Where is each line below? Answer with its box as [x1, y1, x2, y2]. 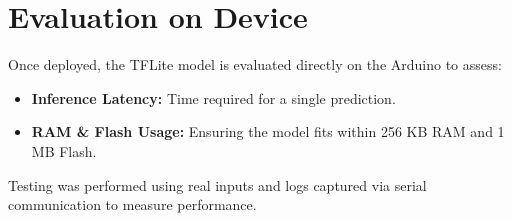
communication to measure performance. [8, 194, 257, 215]
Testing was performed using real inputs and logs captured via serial [8, 174, 427, 195]
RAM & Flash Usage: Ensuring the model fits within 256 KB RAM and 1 [31, 121, 505, 142]
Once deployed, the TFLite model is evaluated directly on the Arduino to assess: [8, 54, 502, 75]
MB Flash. [31, 140, 97, 161]
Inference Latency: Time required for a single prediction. [31, 87, 396, 108]
